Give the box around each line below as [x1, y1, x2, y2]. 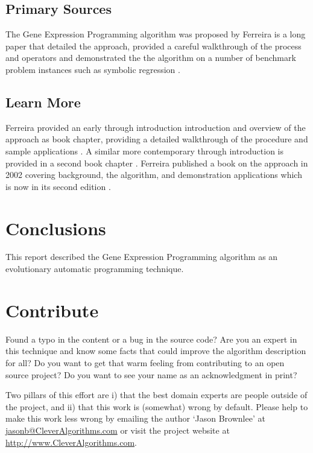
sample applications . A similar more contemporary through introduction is [5, 144, 284, 157]
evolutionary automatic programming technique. [5, 262, 184, 275]
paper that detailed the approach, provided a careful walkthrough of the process [5, 39, 302, 52]
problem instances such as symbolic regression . [5, 63, 180, 75]
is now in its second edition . [5, 180, 111, 192]
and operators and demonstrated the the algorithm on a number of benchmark [5, 51, 296, 64]
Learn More [5, 92, 81, 111]
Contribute [5, 297, 99, 322]
